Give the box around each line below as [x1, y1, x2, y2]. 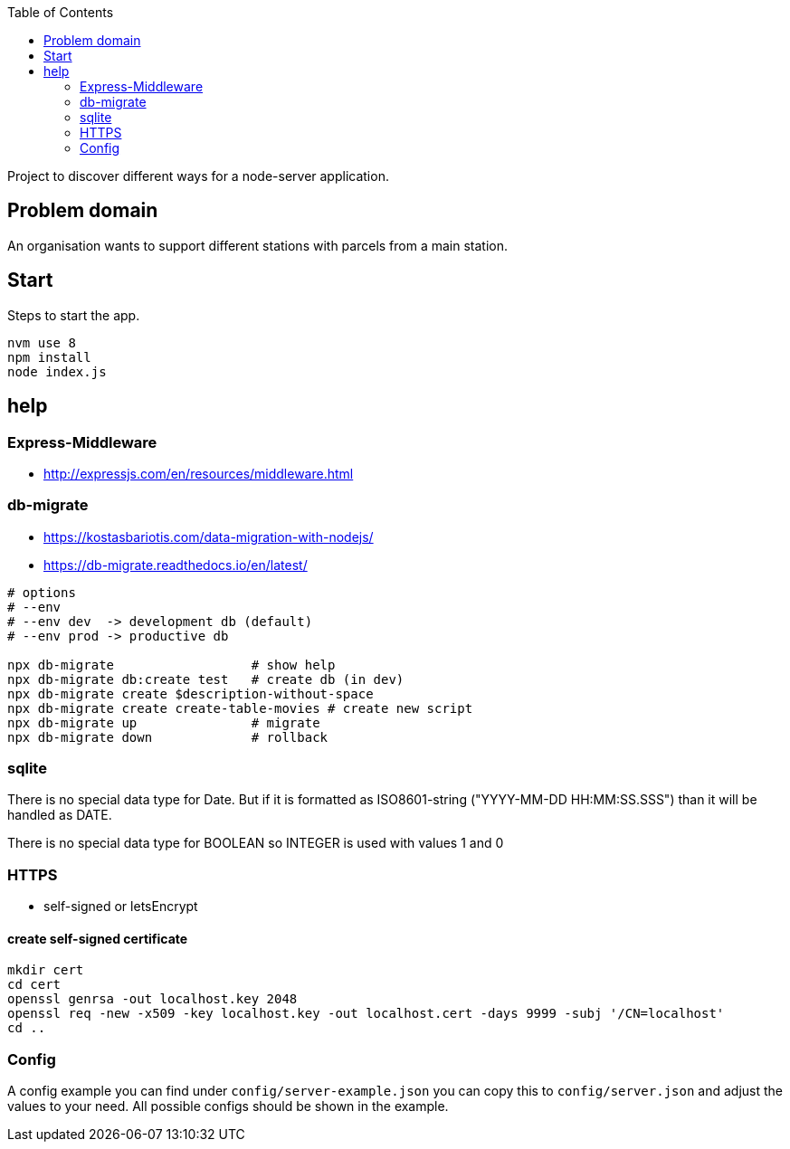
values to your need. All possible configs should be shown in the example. [7, 1098, 449, 1115]
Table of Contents [7, 5, 114, 20]
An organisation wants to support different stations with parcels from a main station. [7, 237, 509, 253]
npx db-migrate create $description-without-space [7, 686, 374, 701]
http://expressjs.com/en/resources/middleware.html [43, 465, 354, 481]
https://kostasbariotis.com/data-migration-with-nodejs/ [43, 528, 374, 545]
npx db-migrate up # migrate [7, 715, 320, 730]
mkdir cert [7, 963, 84, 978]
